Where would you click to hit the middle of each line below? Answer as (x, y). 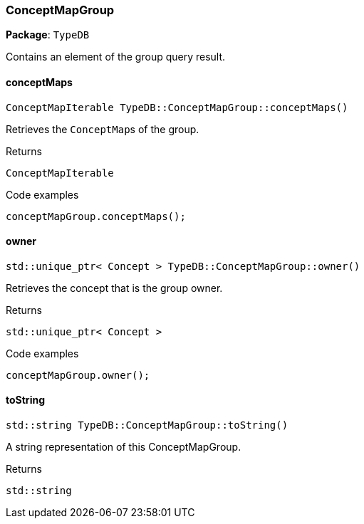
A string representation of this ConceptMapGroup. (124, 447)
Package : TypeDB (48, 35)
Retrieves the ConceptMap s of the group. (103, 129)
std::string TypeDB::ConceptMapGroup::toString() (147, 425)
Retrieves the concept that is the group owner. (114, 288)
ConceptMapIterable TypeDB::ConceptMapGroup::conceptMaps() (177, 107)
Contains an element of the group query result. (116, 57)
